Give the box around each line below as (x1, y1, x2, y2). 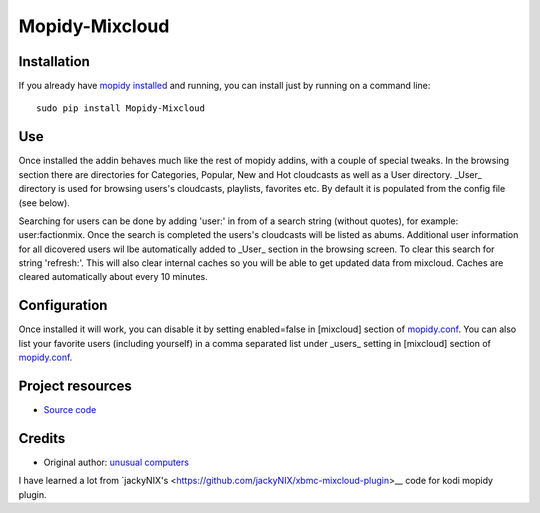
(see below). (18, 196, 70, 209)
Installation (18, 53, 90, 70)
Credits (18, 430, 66, 447)
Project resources (18, 377, 132, 394)
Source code (43, 404, 97, 416)
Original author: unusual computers (43, 456, 190, 468)
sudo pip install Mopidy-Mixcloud (36, 103, 205, 114)
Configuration (18, 297, 108, 314)
